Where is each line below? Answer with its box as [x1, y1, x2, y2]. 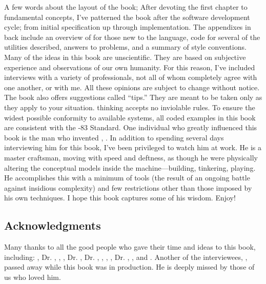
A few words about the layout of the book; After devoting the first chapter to [4, 2, 248, 12]
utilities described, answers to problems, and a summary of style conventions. [4, 42, 247, 52]
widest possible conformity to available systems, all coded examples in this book [4, 112, 256, 123]
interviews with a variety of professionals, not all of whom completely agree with [4, 72, 257, 83]
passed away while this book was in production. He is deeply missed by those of [4, 261, 255, 272]
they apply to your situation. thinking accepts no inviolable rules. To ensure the [4, 102, 255, 112]
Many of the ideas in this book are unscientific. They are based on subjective [4, 51, 246, 62]
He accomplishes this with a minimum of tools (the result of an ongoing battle [4, 172, 250, 183]
